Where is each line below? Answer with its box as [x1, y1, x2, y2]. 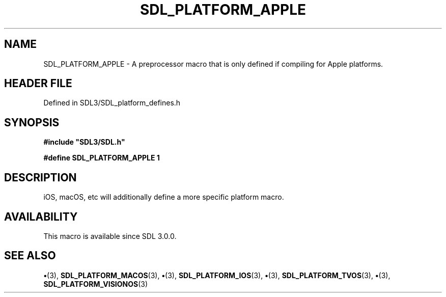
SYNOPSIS [4, 116, 60, 129]
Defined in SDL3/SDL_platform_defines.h [43, 98, 181, 107]
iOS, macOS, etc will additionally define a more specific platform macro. [43, 193, 284, 202]
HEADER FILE [4, 77, 72, 90]
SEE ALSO [4, 249, 56, 262]
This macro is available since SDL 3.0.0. [43, 231, 177, 240]
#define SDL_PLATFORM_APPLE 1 [43, 153, 160, 163]
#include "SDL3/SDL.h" [43, 138, 125, 147]
